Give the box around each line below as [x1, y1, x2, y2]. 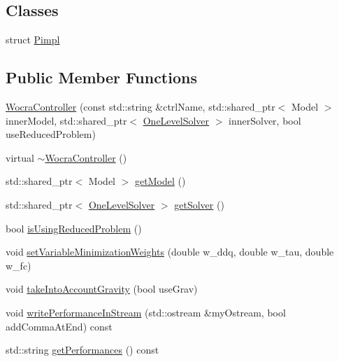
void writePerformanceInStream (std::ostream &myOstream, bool [6, 305, 286, 319]
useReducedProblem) [6, 127, 96, 141]
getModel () [134, 174, 186, 188]
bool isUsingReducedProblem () [6, 221, 142, 235]
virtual [6, 150, 34, 165]
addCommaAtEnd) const [6, 319, 113, 333]
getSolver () [174, 197, 224, 211]
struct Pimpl [6, 32, 60, 47]
